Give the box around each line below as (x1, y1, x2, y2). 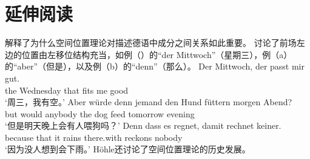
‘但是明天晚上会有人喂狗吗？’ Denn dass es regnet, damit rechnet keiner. (5, 119, 281, 132)
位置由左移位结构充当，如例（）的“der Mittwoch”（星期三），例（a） (21, 48, 292, 60)
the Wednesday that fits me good (5, 83, 129, 96)
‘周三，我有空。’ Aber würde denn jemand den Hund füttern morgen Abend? (5, 96, 292, 108)
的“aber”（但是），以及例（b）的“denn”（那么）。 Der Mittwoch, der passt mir (5, 60, 305, 73)
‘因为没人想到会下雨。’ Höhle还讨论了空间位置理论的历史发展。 (5, 143, 251, 155)
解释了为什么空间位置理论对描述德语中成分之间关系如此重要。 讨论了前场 (5, 36, 297, 49)
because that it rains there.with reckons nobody (5, 131, 183, 143)
